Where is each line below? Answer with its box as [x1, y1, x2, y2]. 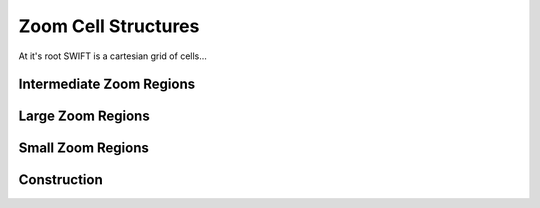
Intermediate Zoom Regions [18, 76, 195, 93]
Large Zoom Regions [18, 108, 150, 125]
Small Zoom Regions [18, 140, 150, 157]
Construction [18, 171, 104, 189]
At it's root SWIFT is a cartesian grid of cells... [18, 50, 207, 62]
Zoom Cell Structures [18, 15, 200, 37]
